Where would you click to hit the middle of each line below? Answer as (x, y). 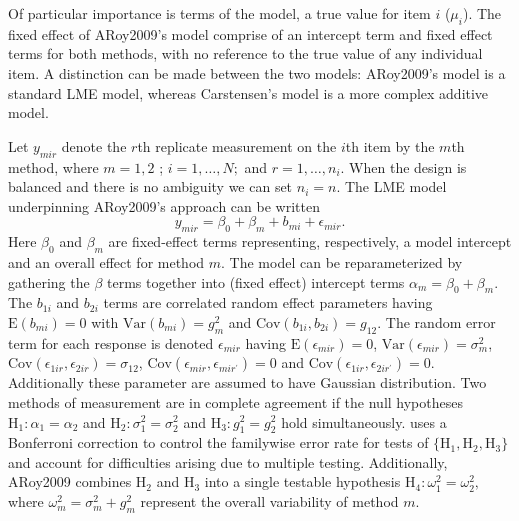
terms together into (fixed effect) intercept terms (255, 281)
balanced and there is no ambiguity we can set (150, 186)
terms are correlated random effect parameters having (268, 302)
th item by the (390, 145)
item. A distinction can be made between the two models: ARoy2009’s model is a (257, 72)
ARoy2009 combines (70, 481)
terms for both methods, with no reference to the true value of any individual (245, 53)
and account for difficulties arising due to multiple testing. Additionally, (228, 461)
